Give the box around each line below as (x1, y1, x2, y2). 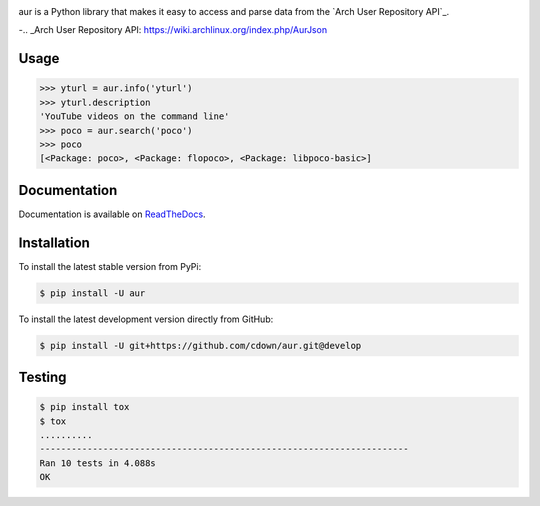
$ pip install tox (39, 401, 130, 413)
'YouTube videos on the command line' (39, 111, 230, 122)
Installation (18, 234, 90, 251)
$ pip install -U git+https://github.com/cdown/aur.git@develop (39, 340, 362, 351)
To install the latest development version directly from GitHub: (18, 313, 274, 325)
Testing (18, 369, 67, 386)
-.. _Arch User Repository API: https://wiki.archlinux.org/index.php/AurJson (18, 24, 328, 36)
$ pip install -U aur (39, 287, 146, 299)
